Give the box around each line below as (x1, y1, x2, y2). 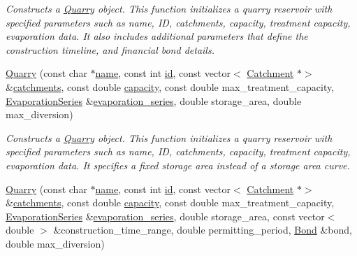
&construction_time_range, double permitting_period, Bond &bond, (53, 222, 352, 237)
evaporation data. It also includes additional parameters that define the (6, 29, 308, 43)
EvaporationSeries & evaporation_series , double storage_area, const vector (6, 208, 325, 223)
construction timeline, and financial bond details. (6, 42, 214, 57)
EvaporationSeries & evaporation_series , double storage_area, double (6, 93, 302, 108)
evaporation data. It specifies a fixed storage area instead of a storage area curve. (6, 157, 350, 172)
